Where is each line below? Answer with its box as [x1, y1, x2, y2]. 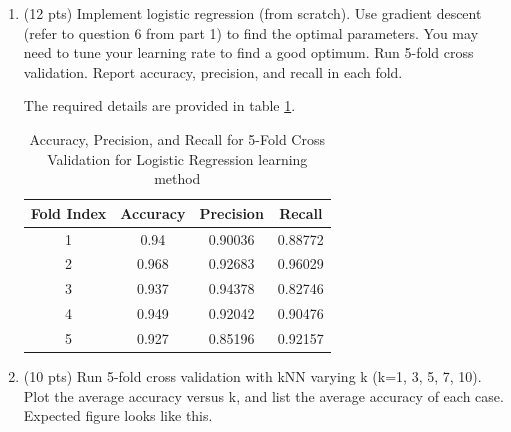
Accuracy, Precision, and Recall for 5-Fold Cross [29, 128, 325, 149]
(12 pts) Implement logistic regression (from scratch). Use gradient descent [23, 3, 482, 23]
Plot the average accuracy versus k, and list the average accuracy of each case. [23, 385, 504, 406]
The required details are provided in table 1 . [23, 95, 296, 116]
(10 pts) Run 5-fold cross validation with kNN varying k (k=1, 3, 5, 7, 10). [23, 366, 482, 387]
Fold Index [30, 202, 107, 223]
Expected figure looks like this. [23, 405, 213, 426]
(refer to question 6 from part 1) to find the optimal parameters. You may [23, 22, 479, 43]
